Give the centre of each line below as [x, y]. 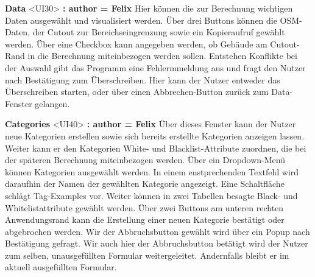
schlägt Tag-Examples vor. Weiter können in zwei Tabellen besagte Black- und [151, 195]
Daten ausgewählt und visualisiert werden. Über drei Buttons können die [141, 20]
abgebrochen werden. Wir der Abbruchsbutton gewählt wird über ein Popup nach [157, 231]
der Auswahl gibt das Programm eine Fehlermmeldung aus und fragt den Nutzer [155, 67]
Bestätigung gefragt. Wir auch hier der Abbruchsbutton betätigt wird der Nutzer [157, 243]
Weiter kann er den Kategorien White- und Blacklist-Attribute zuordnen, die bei [156, 148]
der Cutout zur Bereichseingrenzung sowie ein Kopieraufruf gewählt [159, 32]
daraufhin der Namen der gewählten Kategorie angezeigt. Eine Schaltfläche [145, 184]
